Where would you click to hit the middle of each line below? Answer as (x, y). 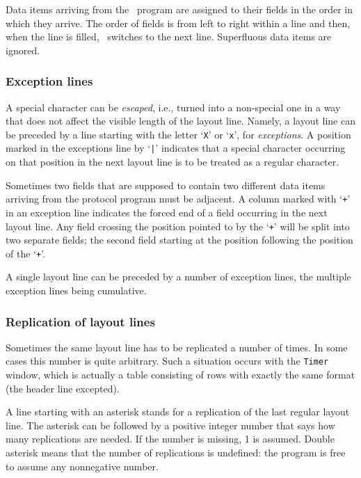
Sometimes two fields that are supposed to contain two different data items (166, 185)
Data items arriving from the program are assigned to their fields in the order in (179, 9)
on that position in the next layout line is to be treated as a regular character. (173, 162)
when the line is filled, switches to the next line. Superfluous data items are (169, 37)
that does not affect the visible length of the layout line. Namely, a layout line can (180, 121)
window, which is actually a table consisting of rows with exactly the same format (180, 375)
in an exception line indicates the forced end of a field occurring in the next (167, 212)
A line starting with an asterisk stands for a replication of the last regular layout (178, 412)
